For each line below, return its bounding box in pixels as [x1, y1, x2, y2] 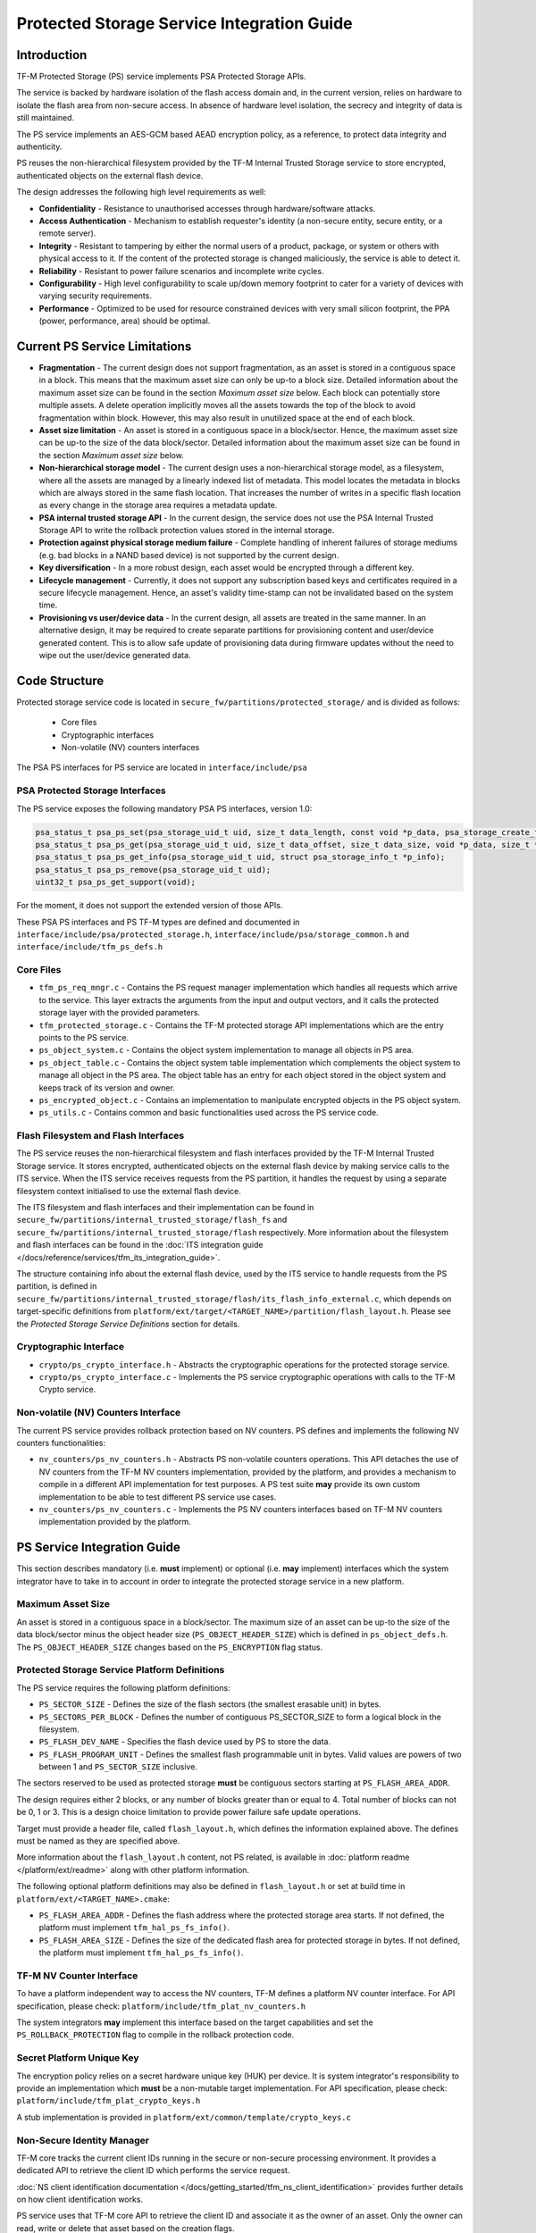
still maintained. [16, 113, 75, 123]
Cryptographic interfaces [61, 729, 155, 740]
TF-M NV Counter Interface [16, 1970, 138, 1982]
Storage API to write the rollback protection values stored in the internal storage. [38, 525, 335, 536]
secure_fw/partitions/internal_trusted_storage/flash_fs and [16, 1215, 288, 1225]
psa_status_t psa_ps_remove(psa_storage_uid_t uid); [35, 865, 272, 874]
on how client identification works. [16, 2194, 143, 2205]
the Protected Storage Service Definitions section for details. [16, 1318, 240, 1329]
